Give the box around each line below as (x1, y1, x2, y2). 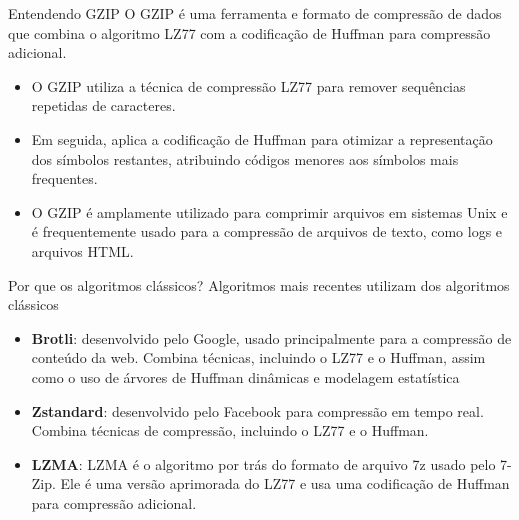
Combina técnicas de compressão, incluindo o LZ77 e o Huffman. (31, 420, 429, 441)
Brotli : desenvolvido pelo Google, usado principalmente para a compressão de (31, 327, 512, 348)
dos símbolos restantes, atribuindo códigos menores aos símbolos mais (31, 148, 459, 169)
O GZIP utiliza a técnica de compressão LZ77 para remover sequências (31, 75, 466, 96)
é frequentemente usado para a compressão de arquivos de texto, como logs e (31, 221, 503, 242)
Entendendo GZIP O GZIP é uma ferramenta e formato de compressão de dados (8, 3, 502, 23)
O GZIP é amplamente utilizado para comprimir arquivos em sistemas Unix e (31, 201, 508, 222)
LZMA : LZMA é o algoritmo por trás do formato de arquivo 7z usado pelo (31, 453, 496, 474)
